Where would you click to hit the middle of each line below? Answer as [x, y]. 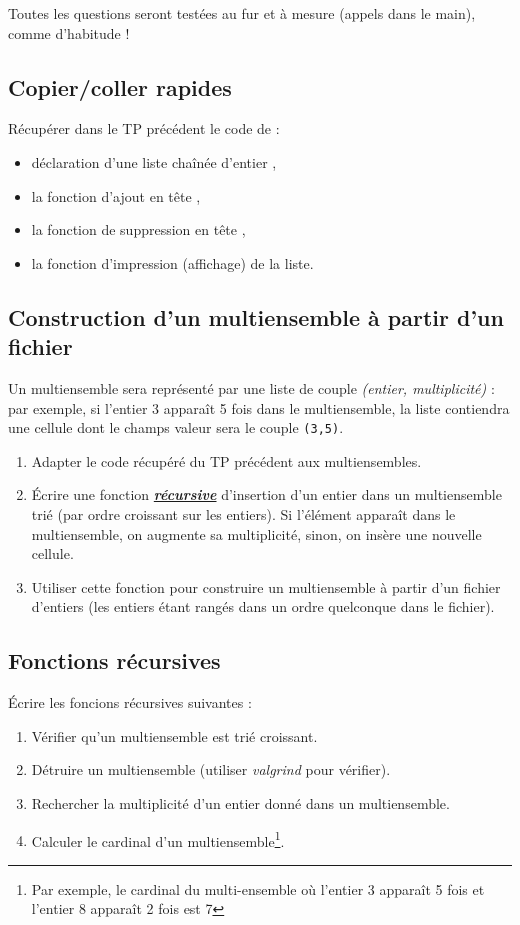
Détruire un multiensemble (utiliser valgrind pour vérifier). [211, 769]
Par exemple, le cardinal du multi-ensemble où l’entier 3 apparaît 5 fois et [258, 888]
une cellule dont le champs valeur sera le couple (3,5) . [176, 427]
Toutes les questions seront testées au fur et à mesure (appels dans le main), [242, 13]
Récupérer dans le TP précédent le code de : [144, 128]
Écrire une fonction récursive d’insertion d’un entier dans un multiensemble [266, 494]
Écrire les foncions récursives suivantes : [130, 702]
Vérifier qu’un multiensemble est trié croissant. [174, 735]
